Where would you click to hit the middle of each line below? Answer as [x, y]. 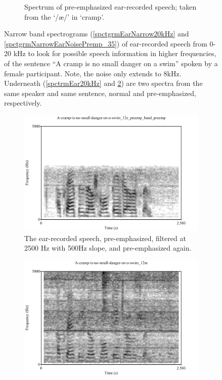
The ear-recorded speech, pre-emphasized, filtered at [105, 238]
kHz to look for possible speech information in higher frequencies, [115, 53]
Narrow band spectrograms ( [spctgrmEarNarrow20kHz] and [97, 34]
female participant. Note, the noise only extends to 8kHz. [93, 73]
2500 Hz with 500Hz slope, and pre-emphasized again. [108, 248]
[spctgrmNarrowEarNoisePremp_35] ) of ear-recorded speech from [106, 43]
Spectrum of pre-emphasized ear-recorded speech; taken [110, 7]
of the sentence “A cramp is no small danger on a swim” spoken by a [111, 63]
